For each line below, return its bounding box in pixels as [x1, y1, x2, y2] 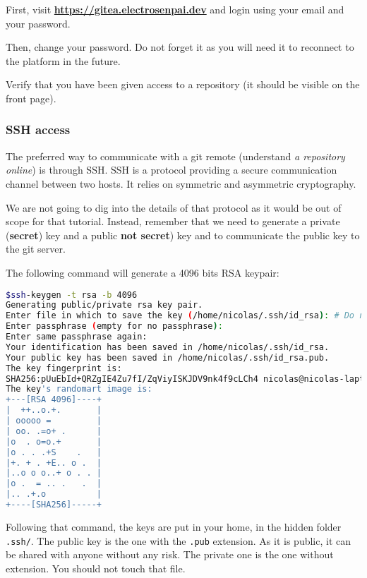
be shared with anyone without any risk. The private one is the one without [6, 547, 334, 562]
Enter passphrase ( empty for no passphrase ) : [6, 321, 223, 332]
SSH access [6, 121, 71, 138]
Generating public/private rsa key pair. [6, 300, 203, 311]
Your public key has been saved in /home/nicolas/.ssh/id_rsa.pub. [6, 352, 330, 363]
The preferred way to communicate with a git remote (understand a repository [6, 148, 345, 163]
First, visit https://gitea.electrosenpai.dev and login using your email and [6, 2, 344, 16]
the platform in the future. [6, 53, 121, 68]
